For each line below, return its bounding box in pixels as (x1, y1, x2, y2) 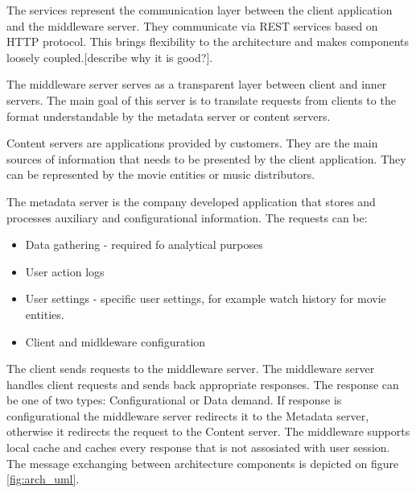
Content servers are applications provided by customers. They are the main (6, 135, 378, 151)
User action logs (25, 263, 105, 280)
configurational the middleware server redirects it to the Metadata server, (6, 407, 369, 424)
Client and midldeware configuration (25, 333, 206, 350)
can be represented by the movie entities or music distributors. (6, 166, 315, 183)
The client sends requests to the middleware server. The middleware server (6, 360, 375, 377)
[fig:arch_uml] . (6, 470, 80, 487)
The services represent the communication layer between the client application (6, 2, 393, 18)
